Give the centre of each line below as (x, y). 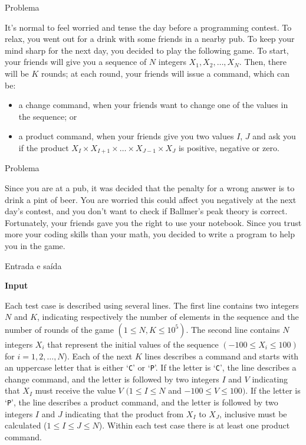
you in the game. (35, 245)
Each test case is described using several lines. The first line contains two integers (152, 305)
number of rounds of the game (59, 329)
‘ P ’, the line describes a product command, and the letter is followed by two (142, 402)
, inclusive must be (253, 413)
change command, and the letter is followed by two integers (112, 379)
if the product (44, 147)
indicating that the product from (124, 413)
